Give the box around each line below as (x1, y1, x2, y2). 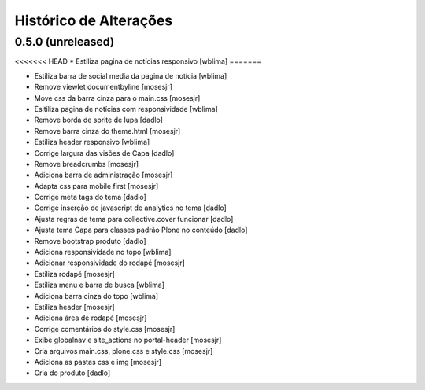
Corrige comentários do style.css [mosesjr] (34, 324, 176, 333)
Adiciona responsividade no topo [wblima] (34, 248, 172, 257)
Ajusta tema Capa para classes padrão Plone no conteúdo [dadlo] (34, 225, 248, 235)
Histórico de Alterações (14, 12, 173, 29)
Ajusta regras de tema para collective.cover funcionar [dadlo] (34, 214, 234, 223)
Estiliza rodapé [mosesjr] (34, 269, 116, 278)
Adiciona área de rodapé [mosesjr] (34, 313, 147, 322)
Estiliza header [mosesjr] (34, 302, 115, 311)
